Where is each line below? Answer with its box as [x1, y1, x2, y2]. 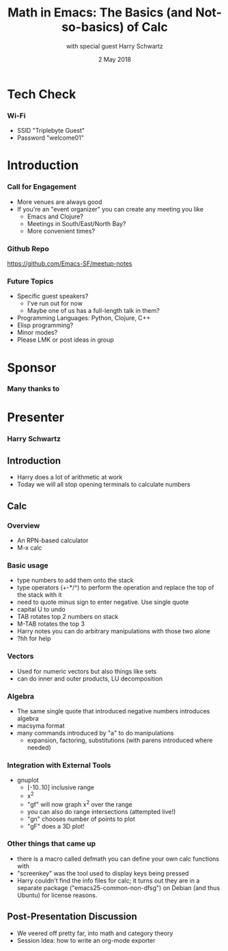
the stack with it [16, 591, 62, 599]
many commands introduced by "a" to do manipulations [16, 728, 174, 737]
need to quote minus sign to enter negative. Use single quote [16, 598, 189, 607]
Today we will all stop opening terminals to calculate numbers [16, 481, 190, 489]
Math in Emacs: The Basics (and [8, 5, 193, 21]
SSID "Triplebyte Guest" [16, 127, 85, 135]
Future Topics [7, 276, 54, 286]
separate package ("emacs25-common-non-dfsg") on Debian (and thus [16, 883, 220, 891]
